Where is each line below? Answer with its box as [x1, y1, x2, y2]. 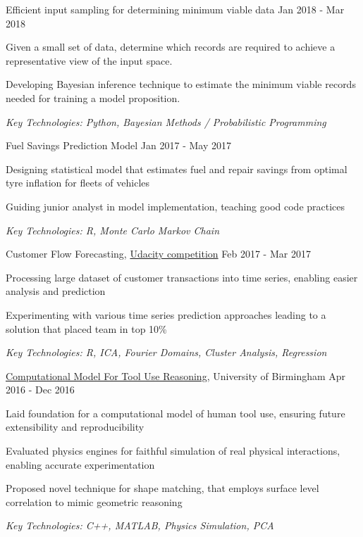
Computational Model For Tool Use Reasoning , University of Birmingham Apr [6, 368, 346, 383]
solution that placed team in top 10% [6, 321, 167, 336]
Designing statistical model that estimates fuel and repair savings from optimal [6, 161, 347, 176]
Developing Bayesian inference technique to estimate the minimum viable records [6, 77, 356, 91]
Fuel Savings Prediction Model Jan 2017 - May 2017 [6, 138, 231, 153]
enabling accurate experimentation [6, 457, 155, 472]
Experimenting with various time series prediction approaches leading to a [6, 307, 326, 322]
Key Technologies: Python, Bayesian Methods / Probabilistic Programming [6, 114, 326, 129]
